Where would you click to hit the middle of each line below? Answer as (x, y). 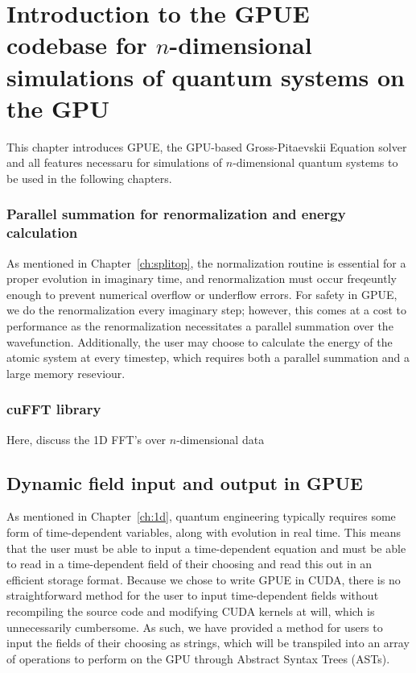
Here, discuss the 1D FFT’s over (86, 439)
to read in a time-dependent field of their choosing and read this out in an (189, 564)
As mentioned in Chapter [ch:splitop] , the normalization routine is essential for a (206, 262)
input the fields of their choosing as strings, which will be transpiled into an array (208, 643)
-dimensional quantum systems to (315, 162)
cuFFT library (54, 409)
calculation (42, 233)
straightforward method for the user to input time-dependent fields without (193, 595)
